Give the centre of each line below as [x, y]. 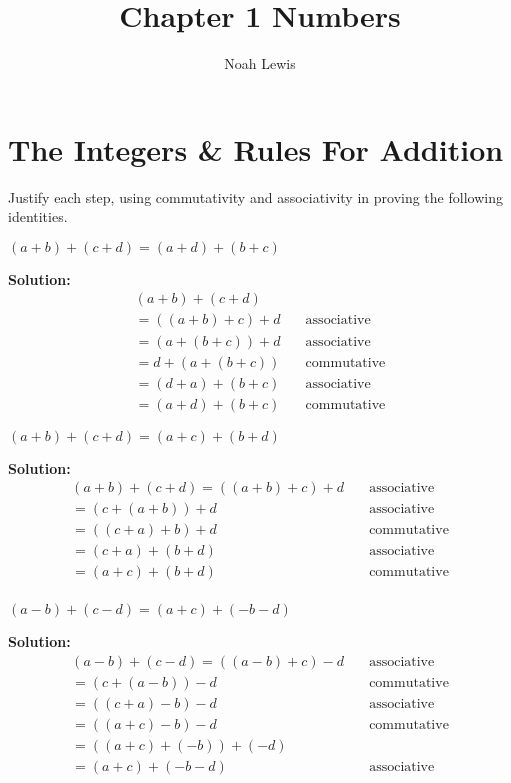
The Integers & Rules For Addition [256, 148]
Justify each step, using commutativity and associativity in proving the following [255, 196]
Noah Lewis [260, 63]
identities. [38, 216]
